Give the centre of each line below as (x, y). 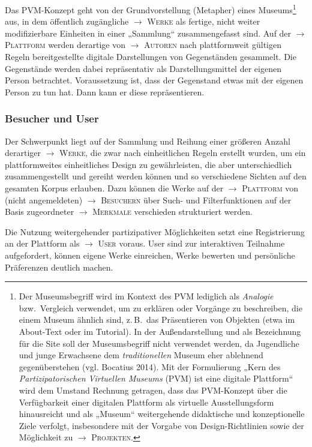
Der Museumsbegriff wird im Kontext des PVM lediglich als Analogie (146, 296)
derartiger (23, 153)
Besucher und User (52, 118)
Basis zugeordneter (40, 211)
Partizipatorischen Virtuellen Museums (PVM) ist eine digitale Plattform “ (156, 378)
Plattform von (270, 188)
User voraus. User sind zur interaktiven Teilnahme (191, 243)
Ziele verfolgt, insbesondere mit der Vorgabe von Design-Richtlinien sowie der (161, 425)
